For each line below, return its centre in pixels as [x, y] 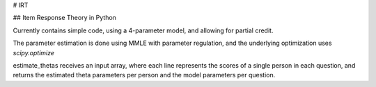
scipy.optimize [34, 52]
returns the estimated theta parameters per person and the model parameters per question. [144, 75]
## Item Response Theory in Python [64, 18]
